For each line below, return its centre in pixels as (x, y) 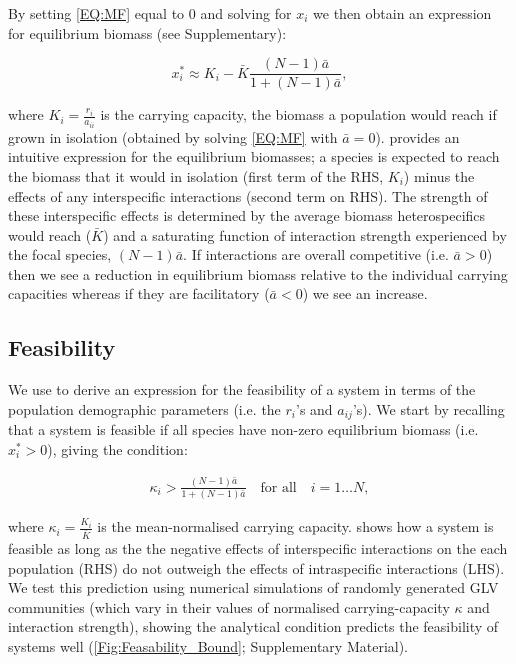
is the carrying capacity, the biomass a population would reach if (298, 114)
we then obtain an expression (402, 13)
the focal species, (60, 254)
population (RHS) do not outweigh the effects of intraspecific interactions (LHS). (256, 567)
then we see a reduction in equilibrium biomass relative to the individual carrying (258, 273)
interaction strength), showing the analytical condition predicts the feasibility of (253, 626)
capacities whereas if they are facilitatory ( (139, 293)
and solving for (246, 13)
